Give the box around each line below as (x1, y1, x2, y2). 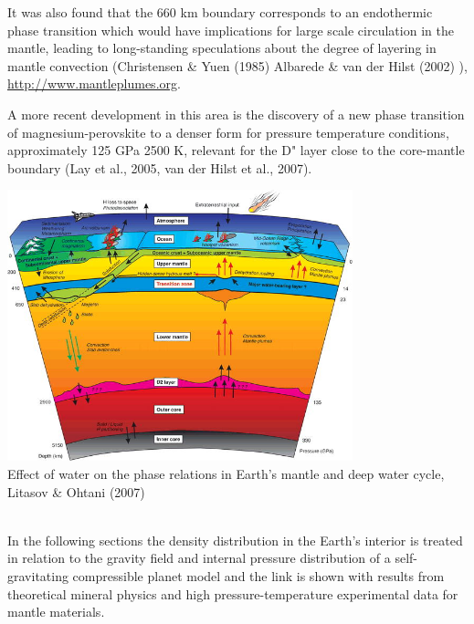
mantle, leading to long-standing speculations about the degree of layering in (7, 38, 437, 57)
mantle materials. (7, 602, 105, 621)
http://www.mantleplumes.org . (7, 74, 181, 93)
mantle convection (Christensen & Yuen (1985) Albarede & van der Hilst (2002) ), (7, 56, 468, 75)
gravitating (7, 567, 68, 586)
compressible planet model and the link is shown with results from (72, 567, 445, 586)
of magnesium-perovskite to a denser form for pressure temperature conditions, (7, 122, 449, 141)
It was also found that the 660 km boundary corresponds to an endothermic (7, 3, 433, 21)
